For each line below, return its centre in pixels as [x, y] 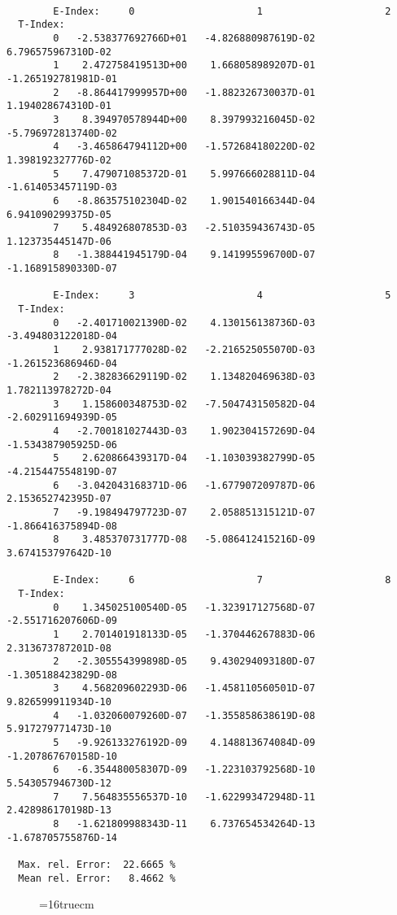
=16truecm [67, 904]
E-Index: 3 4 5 [222, 296]
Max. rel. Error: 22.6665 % [97, 865]
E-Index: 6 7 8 [222, 580]
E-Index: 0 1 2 [222, 11]
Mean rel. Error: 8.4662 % [97, 878]
